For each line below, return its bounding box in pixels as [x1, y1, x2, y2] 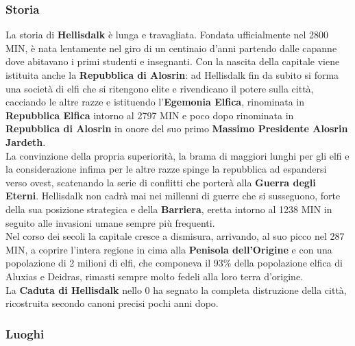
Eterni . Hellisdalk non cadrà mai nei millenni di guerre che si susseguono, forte [5, 188, 341, 203]
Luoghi [5, 325, 45, 342]
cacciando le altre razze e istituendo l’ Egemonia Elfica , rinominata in [5, 95, 305, 109]
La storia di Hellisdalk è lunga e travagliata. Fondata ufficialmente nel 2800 [5, 27, 328, 42]
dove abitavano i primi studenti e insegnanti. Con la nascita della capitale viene [5, 54, 340, 69]
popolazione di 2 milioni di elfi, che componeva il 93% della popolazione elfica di [5, 256, 343, 270]
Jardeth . [5, 134, 46, 149]
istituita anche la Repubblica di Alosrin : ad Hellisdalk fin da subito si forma [5, 68, 339, 82]
